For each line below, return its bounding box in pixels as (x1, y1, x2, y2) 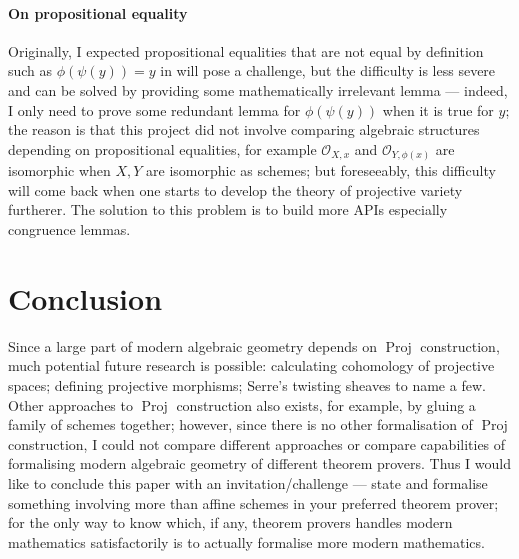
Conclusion (8, 277, 163, 318)
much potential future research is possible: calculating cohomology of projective (8, 355, 495, 376)
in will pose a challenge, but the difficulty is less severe (160, 60, 496, 81)
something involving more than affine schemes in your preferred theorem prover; (8, 492, 499, 513)
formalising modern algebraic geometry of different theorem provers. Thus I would (8, 453, 511, 474)
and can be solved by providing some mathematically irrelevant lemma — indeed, (8, 79, 508, 100)
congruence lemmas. (8, 219, 131, 240)
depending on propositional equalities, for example (8, 138, 317, 159)
